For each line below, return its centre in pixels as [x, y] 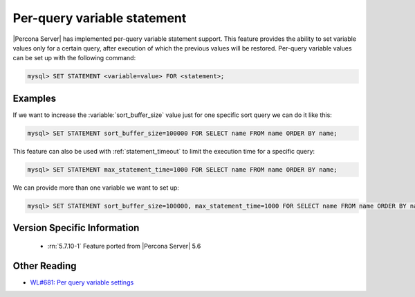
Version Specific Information [76, 228]
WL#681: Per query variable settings [82, 282]
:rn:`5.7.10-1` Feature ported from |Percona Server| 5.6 [124, 246]
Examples [35, 98]
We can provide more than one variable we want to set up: [96, 188]
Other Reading [45, 265]
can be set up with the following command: [74, 58]
